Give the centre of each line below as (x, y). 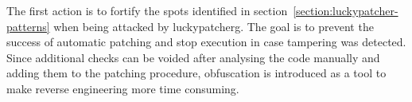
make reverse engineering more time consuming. (123, 88)
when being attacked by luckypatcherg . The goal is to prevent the (214, 26)
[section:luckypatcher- (346, 10)
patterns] (28, 26)
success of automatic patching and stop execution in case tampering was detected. (206, 42)
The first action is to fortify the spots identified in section (147, 10)
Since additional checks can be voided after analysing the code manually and (193, 57)
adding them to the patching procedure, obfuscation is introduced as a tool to (196, 73)
